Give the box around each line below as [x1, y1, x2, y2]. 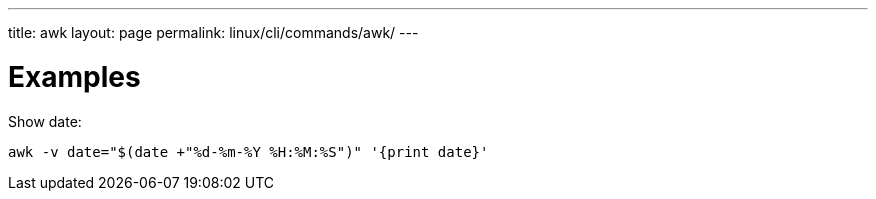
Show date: [8, 112, 82, 130]
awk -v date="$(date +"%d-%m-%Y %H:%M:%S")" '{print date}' [8, 143, 489, 160]
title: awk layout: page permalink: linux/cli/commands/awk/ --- [8, 24, 419, 41]
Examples [8, 59, 141, 94]
